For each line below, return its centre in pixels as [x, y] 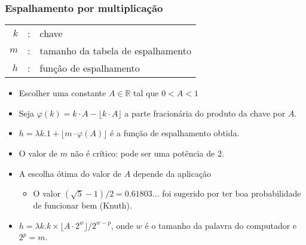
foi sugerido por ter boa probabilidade [232, 193]
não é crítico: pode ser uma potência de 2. [147, 153]
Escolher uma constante [62, 93]
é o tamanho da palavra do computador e [221, 225]
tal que [146, 93]
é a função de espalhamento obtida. [175, 133]
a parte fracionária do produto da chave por [205, 113]
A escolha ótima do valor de [70, 173]
